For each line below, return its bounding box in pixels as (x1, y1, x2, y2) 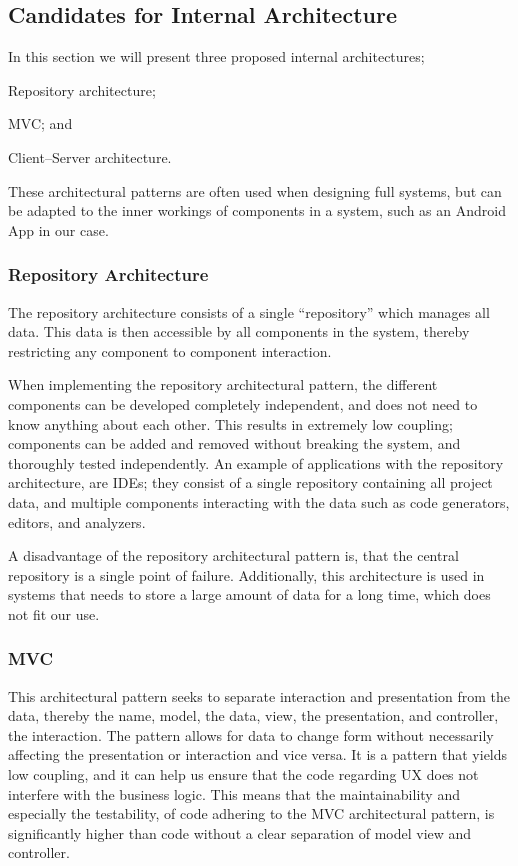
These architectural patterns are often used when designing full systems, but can (8, 180, 502, 201)
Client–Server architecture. (8, 146, 172, 167)
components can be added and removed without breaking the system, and (8, 433, 461, 454)
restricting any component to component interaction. (8, 340, 332, 361)
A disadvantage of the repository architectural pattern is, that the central (8, 545, 459, 566)
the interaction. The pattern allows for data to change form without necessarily (8, 724, 494, 745)
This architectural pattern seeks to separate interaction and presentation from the (8, 685, 510, 706)
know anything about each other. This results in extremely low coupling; (8, 413, 453, 434)
